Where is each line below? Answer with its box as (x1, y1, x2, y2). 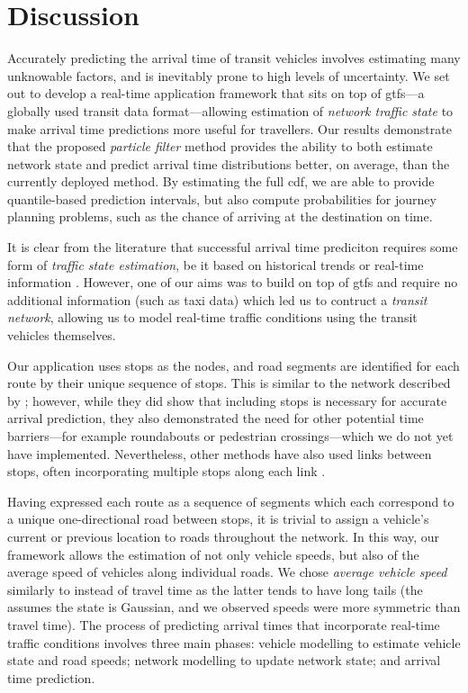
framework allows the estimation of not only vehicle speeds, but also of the (7, 544, 419, 563)
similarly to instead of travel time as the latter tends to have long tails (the (7, 580, 423, 598)
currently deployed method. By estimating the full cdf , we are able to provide (7, 172, 435, 191)
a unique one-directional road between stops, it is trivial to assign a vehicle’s (7, 509, 429, 528)
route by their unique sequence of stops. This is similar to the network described (7, 373, 451, 392)
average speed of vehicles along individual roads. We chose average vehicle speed (7, 562, 447, 581)
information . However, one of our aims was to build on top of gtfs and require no (7, 273, 458, 292)
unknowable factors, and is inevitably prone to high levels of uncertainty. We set (7, 66, 450, 85)
